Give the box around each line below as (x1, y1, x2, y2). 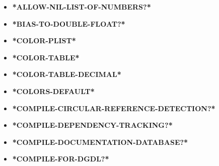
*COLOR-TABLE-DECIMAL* (12, 69, 121, 79)
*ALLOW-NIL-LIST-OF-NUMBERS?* (12, 2, 151, 12)
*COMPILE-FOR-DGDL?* (12, 153, 109, 164)
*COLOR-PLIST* (12, 35, 76, 46)
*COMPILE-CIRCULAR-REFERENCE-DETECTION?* (12, 103, 215, 113)
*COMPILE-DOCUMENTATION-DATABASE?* (12, 136, 188, 147)
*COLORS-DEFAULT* (12, 86, 95, 96)
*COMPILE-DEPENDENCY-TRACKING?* (12, 120, 173, 130)
